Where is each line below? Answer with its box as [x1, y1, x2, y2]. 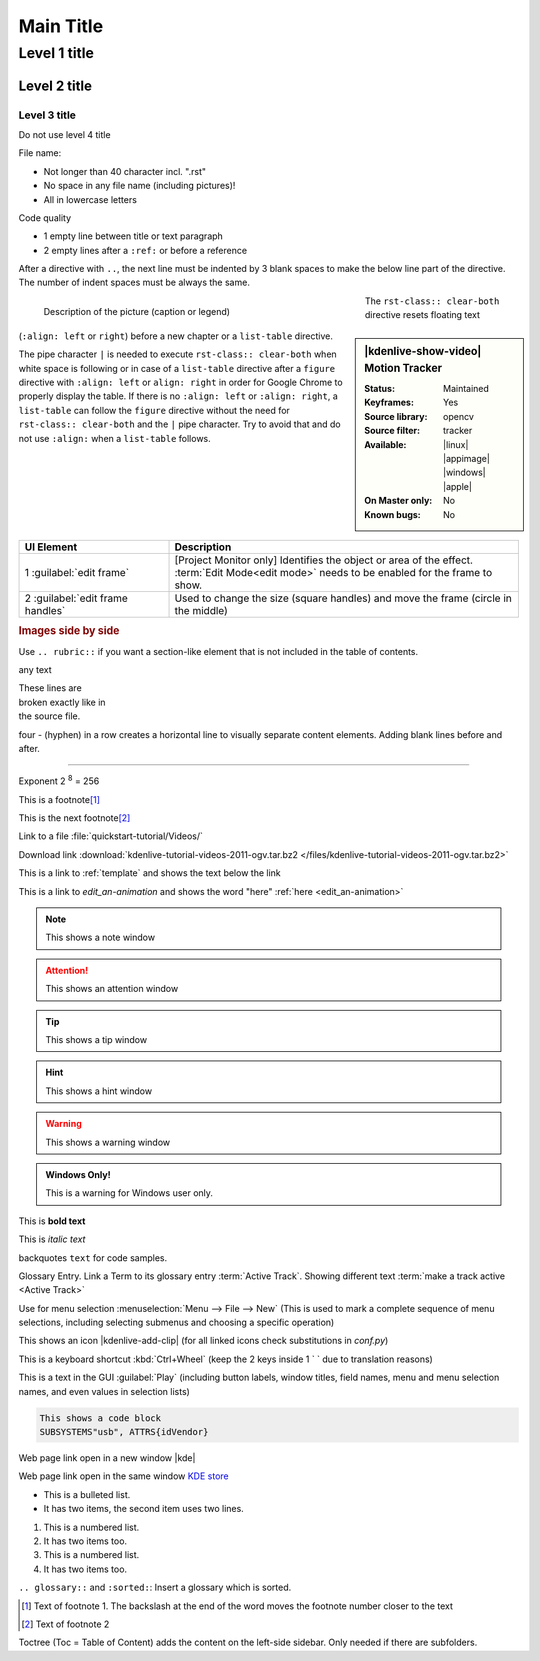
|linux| [443, 438, 469, 450]
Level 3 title [18, 108, 77, 122]
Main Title [18, 15, 104, 37]
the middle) [174, 603, 229, 617]
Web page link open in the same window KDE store [18, 1470, 229, 1482]
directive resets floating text [365, 309, 480, 321]
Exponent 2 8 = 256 [18, 773, 100, 787]
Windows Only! [45, 1168, 111, 1180]
